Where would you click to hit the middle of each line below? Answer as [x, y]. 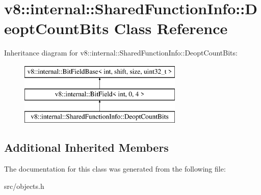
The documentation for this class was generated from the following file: [115, 169]
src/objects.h [24, 186]
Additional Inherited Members [86, 147]
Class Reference [171, 28]
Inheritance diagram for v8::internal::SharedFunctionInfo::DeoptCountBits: [121, 53]
